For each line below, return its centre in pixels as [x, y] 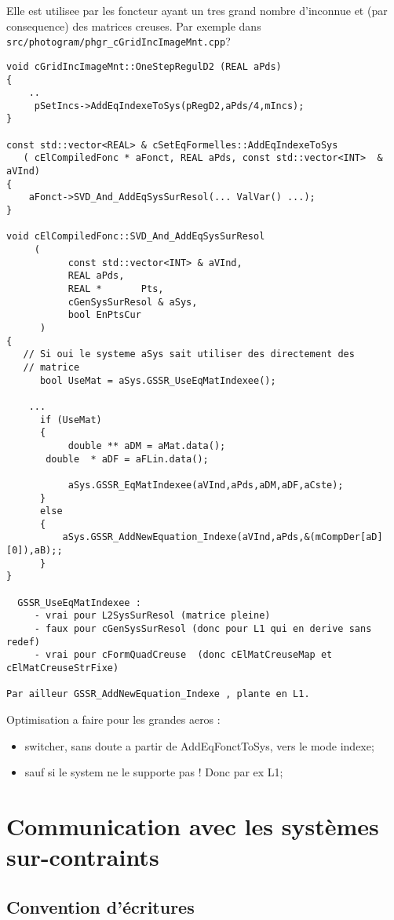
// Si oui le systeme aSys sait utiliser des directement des [189, 354]
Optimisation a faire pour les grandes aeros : [113, 719]
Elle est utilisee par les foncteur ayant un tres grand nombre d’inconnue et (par [197, 10]
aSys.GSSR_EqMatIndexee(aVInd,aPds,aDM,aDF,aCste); [206, 485]
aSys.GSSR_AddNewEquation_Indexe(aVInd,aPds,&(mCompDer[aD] [223, 537]
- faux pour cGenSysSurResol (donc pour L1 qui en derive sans [203, 629]
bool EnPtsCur [104, 315]
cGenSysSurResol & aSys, [133, 302]
